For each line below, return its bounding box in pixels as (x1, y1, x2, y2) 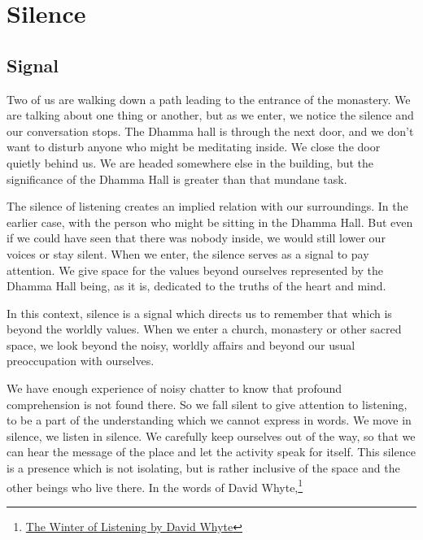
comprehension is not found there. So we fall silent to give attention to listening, (7, 395, 408, 412)
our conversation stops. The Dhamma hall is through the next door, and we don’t (7, 122, 414, 139)
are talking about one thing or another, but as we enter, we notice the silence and (7, 107, 414, 124)
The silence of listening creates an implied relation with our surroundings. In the (7, 198, 408, 215)
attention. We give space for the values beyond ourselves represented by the (7, 261, 383, 278)
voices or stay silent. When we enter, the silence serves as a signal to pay (7, 245, 369, 262)
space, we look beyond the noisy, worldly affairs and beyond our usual (7, 336, 355, 353)
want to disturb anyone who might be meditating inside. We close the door (7, 138, 381, 155)
